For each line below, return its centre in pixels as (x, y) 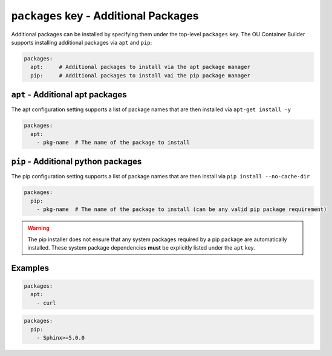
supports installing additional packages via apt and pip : (82, 42)
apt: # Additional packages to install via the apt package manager (141, 67)
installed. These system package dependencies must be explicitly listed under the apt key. (141, 248)
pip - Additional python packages (76, 162)
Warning (38, 228)
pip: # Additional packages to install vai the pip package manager (141, 75)
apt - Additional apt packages (69, 95)
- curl (46, 303)
